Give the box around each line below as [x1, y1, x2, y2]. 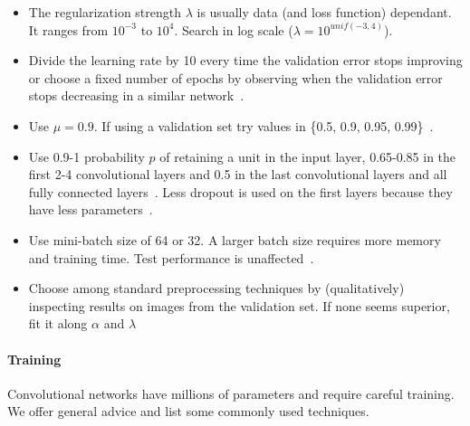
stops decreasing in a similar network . [28, 86, 245, 105]
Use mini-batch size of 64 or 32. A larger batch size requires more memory [28, 230, 441, 249]
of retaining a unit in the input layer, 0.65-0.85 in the [159, 147, 456, 166]
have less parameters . [28, 200, 153, 219]
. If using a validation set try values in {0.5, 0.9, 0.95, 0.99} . [93, 116, 434, 135]
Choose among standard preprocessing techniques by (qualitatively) [28, 279, 405, 298]
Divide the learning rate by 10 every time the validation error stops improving [28, 51, 463, 70]
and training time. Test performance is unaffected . [28, 248, 314, 267]
